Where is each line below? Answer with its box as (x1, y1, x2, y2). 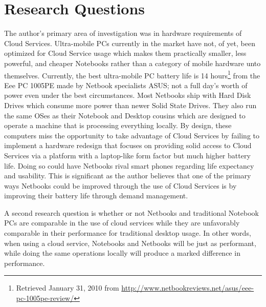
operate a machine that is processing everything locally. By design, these (4, 120, 232, 131)
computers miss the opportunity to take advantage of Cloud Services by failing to (4, 130, 259, 140)
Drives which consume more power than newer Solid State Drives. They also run (4, 99, 257, 110)
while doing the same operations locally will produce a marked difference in (4, 248, 240, 258)
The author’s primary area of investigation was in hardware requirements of (4, 28, 242, 38)
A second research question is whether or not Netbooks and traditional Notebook (4, 207, 259, 218)
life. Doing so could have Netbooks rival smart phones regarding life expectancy (4, 160, 254, 171)
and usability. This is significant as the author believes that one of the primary (4, 170, 251, 181)
